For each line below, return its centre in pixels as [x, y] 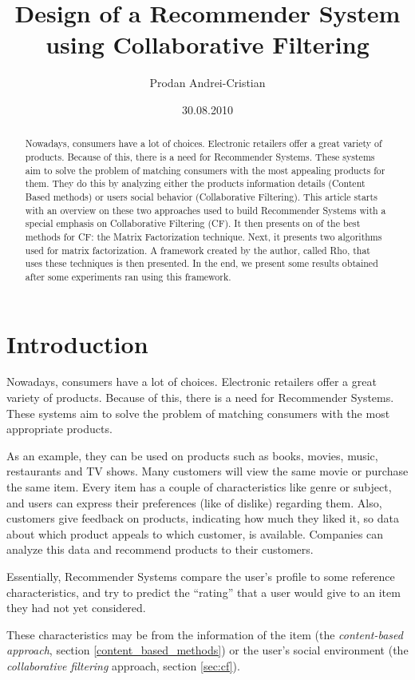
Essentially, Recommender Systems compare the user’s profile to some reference [201, 576]
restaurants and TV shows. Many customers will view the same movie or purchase [207, 471]
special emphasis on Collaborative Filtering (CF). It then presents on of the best [193, 223]
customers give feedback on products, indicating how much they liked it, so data [203, 518]
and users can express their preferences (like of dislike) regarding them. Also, [194, 502]
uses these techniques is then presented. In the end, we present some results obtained [202, 263]
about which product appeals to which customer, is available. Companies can [195, 533]
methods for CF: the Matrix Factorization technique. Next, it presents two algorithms [204, 236]
